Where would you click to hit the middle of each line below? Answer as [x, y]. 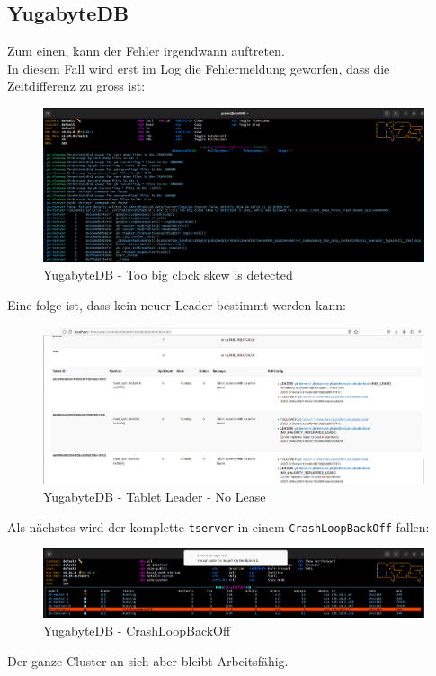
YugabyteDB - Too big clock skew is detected [168, 275]
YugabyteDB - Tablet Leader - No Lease [155, 497]
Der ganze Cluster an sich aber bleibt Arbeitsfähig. [148, 660]
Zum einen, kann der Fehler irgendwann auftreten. [146, 51]
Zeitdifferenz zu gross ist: [76, 86]
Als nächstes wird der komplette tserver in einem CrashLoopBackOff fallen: [218, 526]
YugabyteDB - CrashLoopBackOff [137, 630]
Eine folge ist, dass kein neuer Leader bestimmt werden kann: [177, 305]
